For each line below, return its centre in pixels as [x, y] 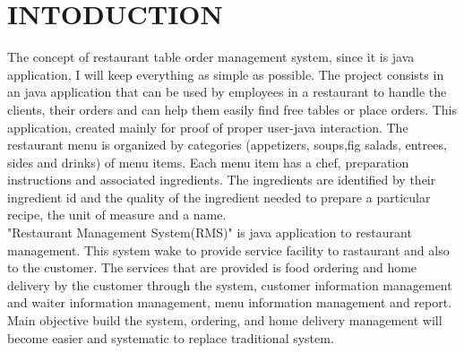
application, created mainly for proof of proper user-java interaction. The [208, 127]
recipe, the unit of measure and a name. [117, 215]
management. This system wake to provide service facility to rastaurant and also [228, 250]
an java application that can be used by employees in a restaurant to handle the [227, 92]
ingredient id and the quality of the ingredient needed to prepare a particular [219, 197]
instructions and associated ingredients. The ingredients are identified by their [222, 180]
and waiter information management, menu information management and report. [230, 302]
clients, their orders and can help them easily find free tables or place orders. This [232, 109]
